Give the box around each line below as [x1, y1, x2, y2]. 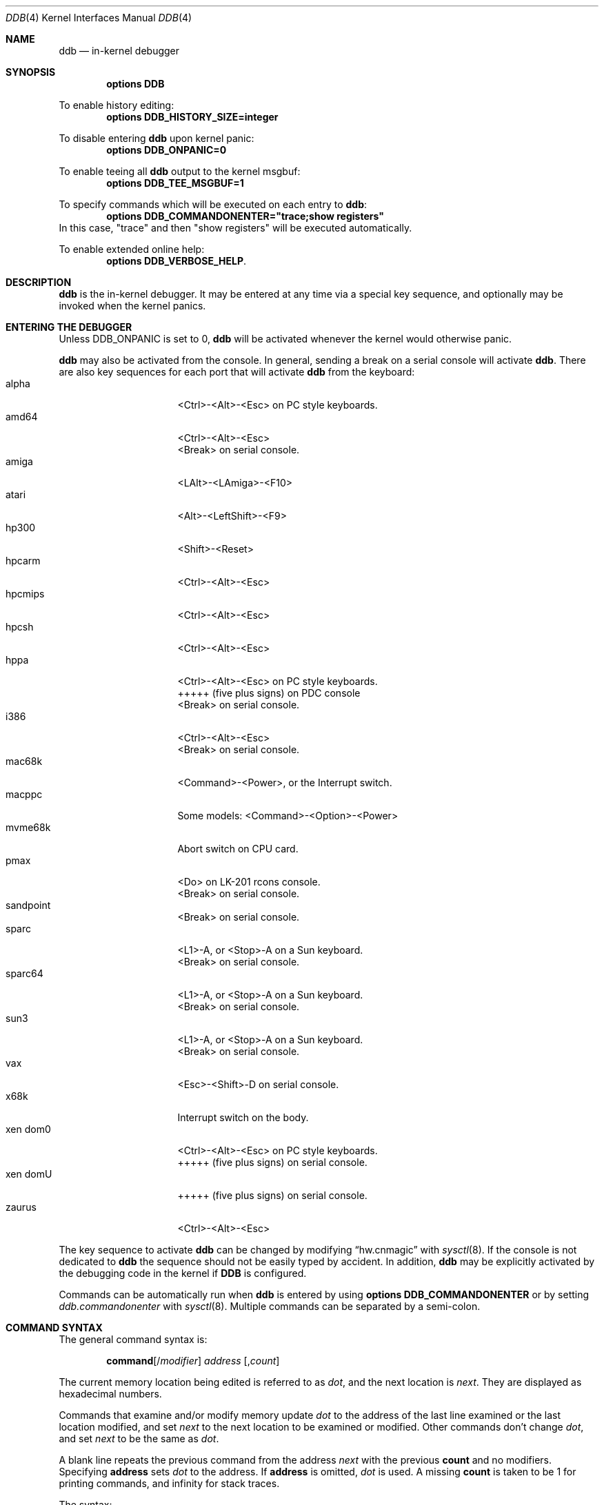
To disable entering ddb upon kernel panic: [59, 132, 254, 144]
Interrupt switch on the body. [177, 1112, 309, 1123]
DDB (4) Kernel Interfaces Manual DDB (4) [6, 12, 192, 23]
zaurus [6, 1201, 37, 1213]
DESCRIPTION [6, 276, 72, 288]
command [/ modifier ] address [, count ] [106, 1355, 280, 1366]
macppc [6, 788, 43, 800]
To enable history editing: [59, 99, 174, 111]
